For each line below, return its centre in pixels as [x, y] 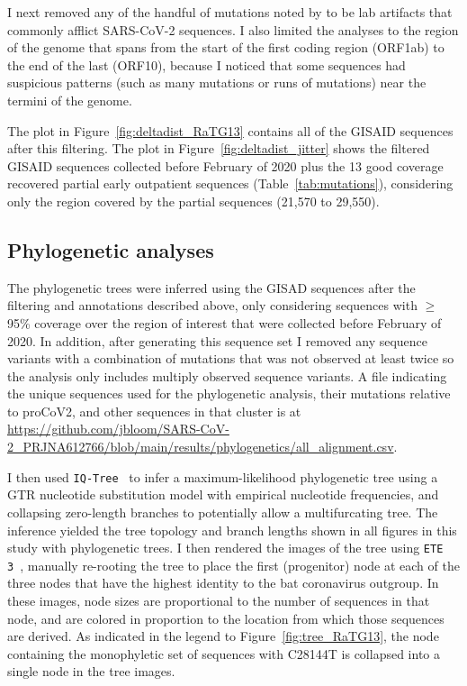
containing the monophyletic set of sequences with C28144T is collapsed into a [224, 653]
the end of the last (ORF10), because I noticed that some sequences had [207, 64]
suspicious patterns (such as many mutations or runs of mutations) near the [217, 82]
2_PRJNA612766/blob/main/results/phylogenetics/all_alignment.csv [201, 447]
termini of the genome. [70, 100]
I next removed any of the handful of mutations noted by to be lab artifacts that [230, 12]
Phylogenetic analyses [111, 249]
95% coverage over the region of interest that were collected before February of [225, 322]
